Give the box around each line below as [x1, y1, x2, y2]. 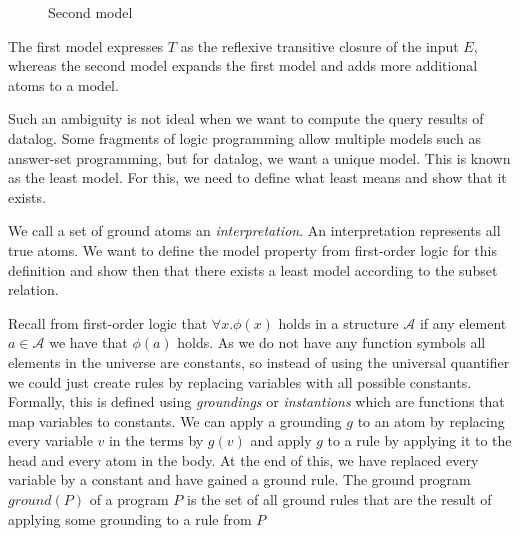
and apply [250, 430, 312, 451]
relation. [8, 279, 59, 300]
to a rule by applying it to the [327, 430, 512, 451]
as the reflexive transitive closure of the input [180, 35, 459, 56]
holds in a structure [278, 312, 399, 333]
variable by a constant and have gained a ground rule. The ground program [8, 469, 471, 490]
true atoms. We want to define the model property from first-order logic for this [8, 239, 497, 260]
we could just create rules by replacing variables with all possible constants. [8, 371, 472, 392]
